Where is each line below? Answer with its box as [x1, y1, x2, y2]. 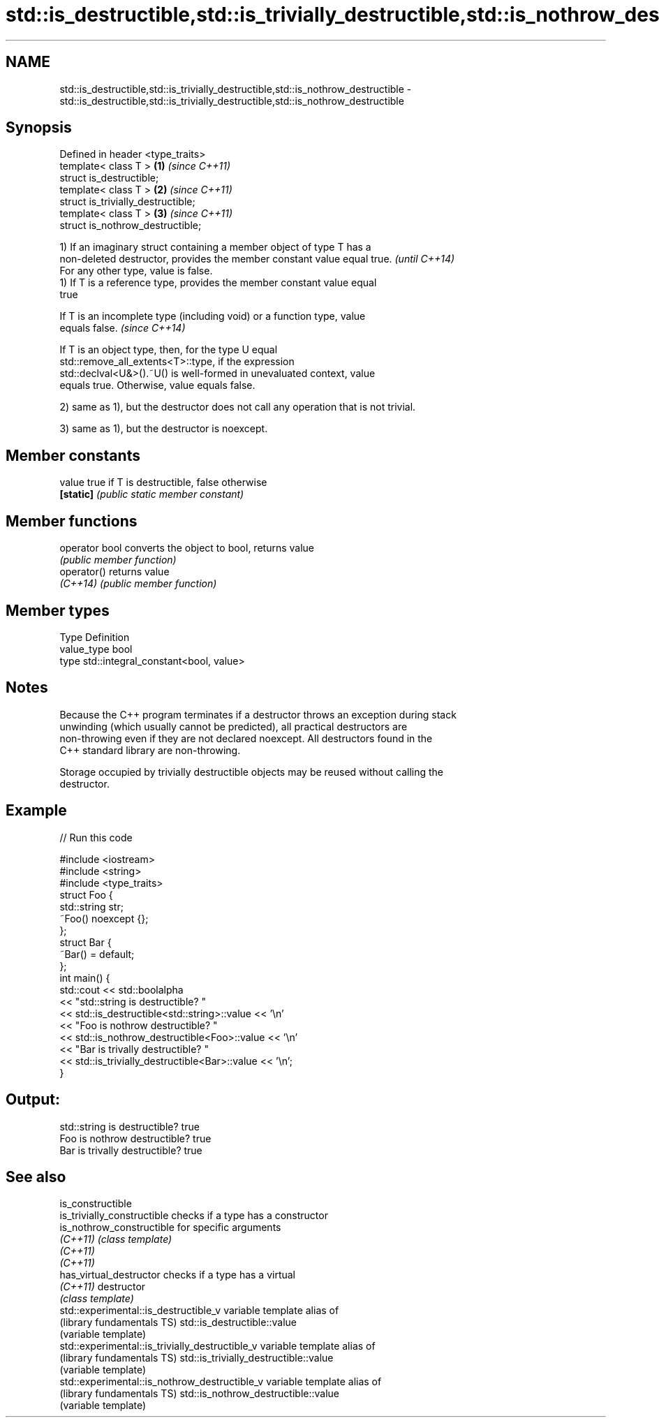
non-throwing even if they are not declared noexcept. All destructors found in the [59, 732, 433, 744]
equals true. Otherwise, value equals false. [59, 379, 256, 392]
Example [6, 802, 67, 820]
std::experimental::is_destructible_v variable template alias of [59, 1304, 339, 1317]
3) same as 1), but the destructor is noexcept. [59, 422, 268, 435]
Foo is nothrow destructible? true [59, 1132, 212, 1144]
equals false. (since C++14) [59, 322, 186, 334]
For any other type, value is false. [59, 265, 213, 277]
